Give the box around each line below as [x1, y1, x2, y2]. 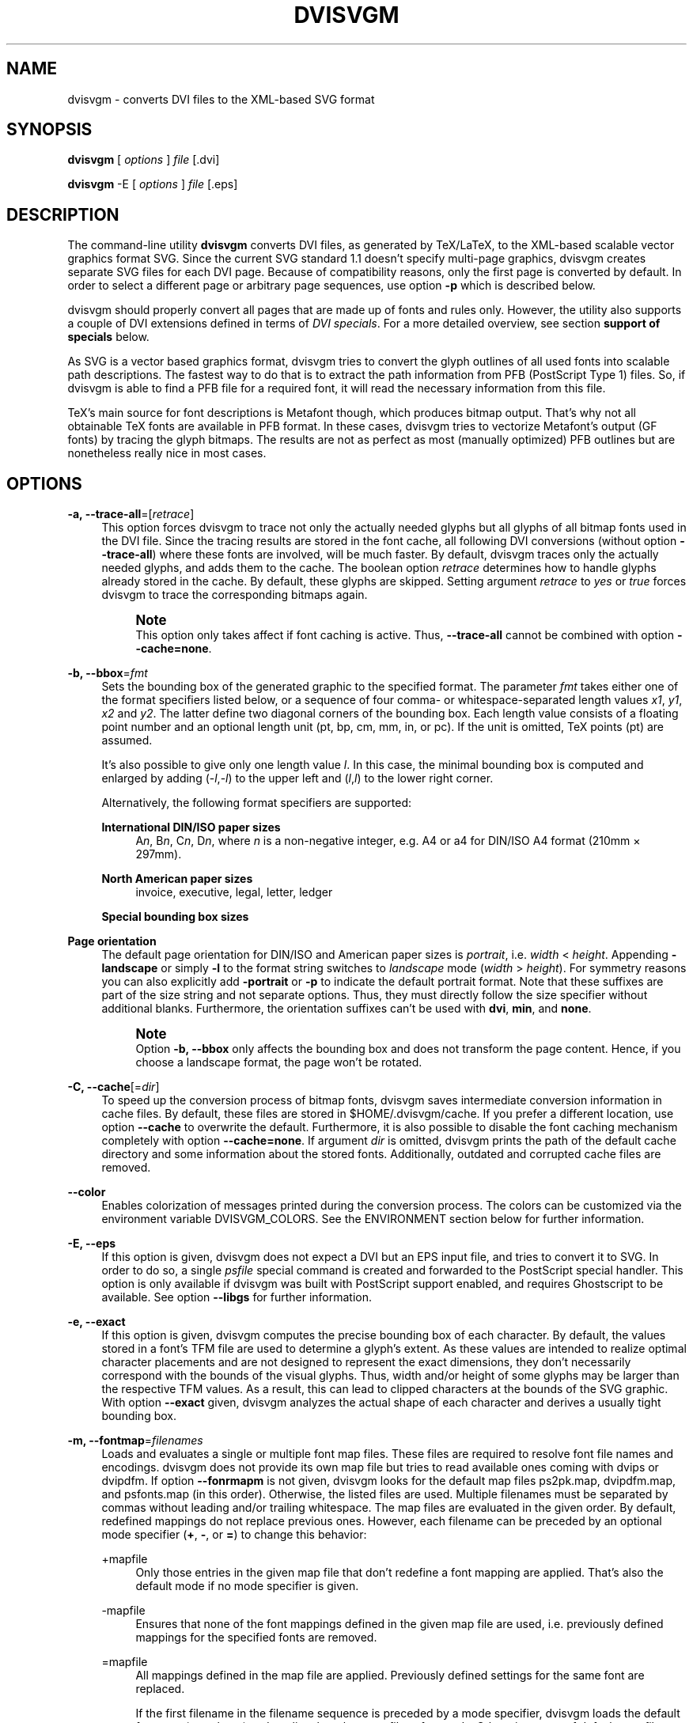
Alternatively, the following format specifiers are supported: [101, 796, 412, 810]
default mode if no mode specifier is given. [135, 1579, 359, 1593]
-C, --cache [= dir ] [67, 1080, 160, 1094]
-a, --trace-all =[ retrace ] [67, 507, 195, 521]
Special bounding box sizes [101, 910, 249, 924]
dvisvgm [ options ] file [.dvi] [67, 153, 220, 167]
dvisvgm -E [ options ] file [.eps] [67, 177, 238, 191]
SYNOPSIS [6, 119, 93, 140]
